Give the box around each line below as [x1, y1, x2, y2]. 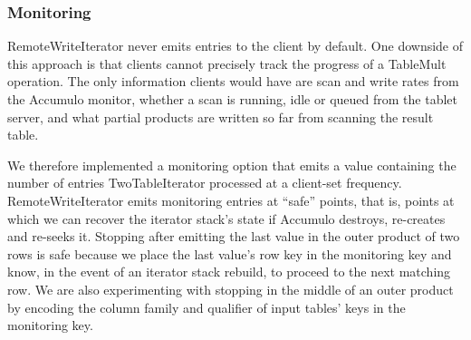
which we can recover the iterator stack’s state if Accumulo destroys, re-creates [7, 209, 446, 228]
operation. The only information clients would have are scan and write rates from [7, 72, 459, 91]
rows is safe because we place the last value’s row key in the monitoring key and [7, 244, 452, 263]
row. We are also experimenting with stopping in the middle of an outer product [7, 279, 454, 298]
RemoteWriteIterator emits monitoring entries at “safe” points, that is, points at [7, 190, 455, 209]
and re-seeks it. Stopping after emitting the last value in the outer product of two [7, 227, 460, 246]
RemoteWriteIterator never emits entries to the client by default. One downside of [7, 36, 464, 55]
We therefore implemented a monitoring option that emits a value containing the [7, 155, 457, 174]
